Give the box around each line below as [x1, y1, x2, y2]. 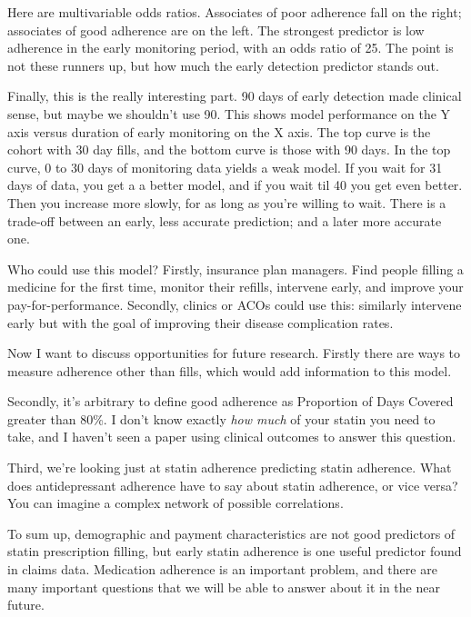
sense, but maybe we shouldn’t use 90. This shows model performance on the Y [7, 104, 451, 123]
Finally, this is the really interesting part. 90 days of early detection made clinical [7, 86, 462, 105]
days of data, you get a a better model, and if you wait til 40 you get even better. [7, 175, 463, 194]
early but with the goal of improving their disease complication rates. [7, 313, 394, 332]
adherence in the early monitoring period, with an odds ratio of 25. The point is [7, 38, 454, 57]
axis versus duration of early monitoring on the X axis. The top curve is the [7, 122, 431, 141]
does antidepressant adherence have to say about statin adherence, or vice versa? [7, 475, 458, 494]
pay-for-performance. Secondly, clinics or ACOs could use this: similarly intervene [7, 294, 462, 313]
